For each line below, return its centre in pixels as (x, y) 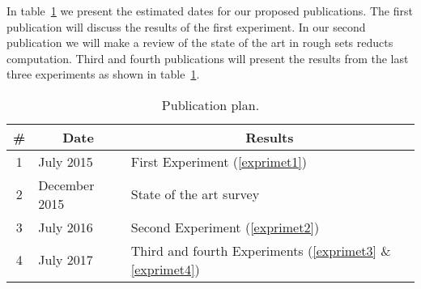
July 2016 (66, 227)
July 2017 (66, 260)
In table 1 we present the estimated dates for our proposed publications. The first (210, 11)
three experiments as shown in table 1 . (103, 74)
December (66, 185)
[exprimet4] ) (165, 269)
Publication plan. (210, 104)
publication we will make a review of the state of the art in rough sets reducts (200, 42)
